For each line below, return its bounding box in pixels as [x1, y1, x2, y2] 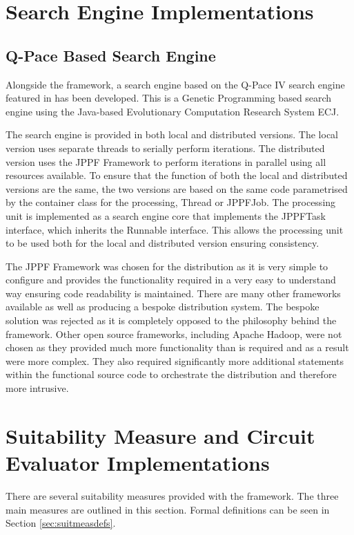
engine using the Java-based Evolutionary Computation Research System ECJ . [6, 104, 340, 118]
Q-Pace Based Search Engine [6, 44, 216, 66]
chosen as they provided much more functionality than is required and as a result [6, 340, 349, 355]
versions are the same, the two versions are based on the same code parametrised [6, 181, 348, 196]
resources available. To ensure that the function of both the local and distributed [6, 168, 348, 182]
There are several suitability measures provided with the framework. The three [6, 488, 339, 503]
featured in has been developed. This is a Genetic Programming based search [6, 91, 332, 105]
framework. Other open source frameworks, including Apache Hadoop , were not [6, 326, 342, 341]
